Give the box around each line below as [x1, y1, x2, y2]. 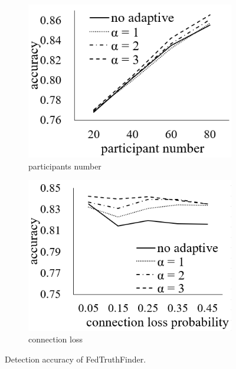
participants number [28, 159, 101, 172]
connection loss [28, 333, 83, 345]
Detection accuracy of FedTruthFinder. [5, 352, 146, 365]
